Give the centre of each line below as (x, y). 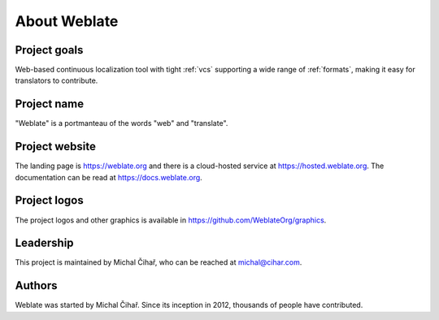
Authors (36, 285)
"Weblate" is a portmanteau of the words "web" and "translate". (122, 123)
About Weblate (67, 21)
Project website (56, 147)
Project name (50, 104)
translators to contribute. (57, 80)
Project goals (49, 50)
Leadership (44, 243)
